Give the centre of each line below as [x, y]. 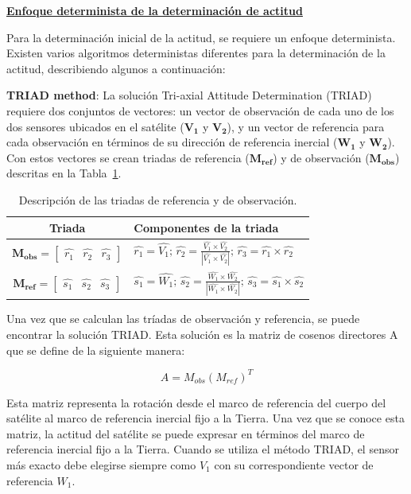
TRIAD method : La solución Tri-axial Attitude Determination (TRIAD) [189, 95]
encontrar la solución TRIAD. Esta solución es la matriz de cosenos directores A [202, 334]
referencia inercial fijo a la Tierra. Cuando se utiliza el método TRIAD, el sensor [203, 449]
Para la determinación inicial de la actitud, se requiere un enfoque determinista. [201, 37]
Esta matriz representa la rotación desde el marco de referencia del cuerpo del [196, 402]
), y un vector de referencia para [306, 126]
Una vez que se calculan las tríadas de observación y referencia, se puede [183, 319]
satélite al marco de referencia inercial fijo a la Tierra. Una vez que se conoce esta [205, 418]
